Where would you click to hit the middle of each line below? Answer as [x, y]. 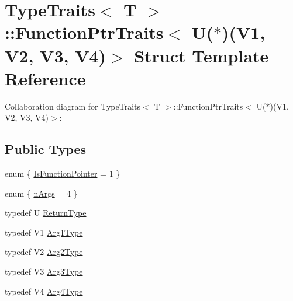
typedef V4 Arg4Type [44, 291]
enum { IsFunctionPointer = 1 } [63, 174]
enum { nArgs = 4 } [41, 193]
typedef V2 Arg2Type [44, 252]
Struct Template [201, 55]
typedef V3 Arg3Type [44, 272]
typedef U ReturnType [46, 213]
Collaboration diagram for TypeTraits [73, 106]
